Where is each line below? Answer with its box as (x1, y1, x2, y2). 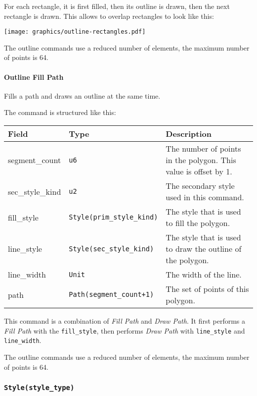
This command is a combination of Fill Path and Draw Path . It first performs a (4, 316, 245, 326)
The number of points (166, 143, 241, 155)
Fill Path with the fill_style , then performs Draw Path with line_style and (4, 325, 245, 336)
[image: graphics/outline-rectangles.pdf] (4, 28, 146, 36)
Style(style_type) (4, 384, 75, 392)
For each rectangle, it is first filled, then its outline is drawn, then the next (4, 1, 230, 11)
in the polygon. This (166, 154, 236, 166)
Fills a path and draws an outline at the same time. (4, 90, 161, 101)
